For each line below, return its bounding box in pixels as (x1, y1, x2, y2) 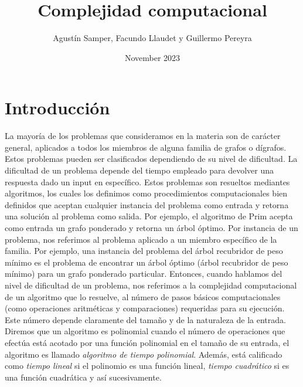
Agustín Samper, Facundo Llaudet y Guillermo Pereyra (53, 32, 252, 44)
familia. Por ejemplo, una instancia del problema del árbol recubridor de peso (5, 245, 283, 257)
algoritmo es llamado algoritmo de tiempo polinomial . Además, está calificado (5, 348, 282, 360)
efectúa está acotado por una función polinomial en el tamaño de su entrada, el (5, 336, 290, 348)
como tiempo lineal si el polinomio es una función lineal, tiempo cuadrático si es (5, 359, 290, 372)
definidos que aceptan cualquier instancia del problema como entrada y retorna (5, 198, 289, 211)
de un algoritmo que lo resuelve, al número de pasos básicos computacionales (5, 290, 281, 303)
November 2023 (124, 51, 181, 63)
